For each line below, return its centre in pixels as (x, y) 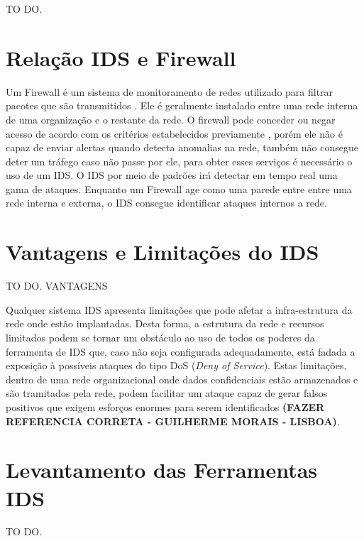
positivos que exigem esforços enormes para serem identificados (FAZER (165, 406)
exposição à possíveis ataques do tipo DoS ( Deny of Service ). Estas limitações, (176, 365)
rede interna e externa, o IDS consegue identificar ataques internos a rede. (166, 203)
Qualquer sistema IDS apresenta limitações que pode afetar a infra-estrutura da (179, 309)
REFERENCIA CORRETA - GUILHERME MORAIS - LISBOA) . (173, 421)
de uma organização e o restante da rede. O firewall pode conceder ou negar (171, 119)
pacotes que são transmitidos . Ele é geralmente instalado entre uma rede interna (182, 105)
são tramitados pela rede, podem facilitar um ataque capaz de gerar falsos (167, 393)
